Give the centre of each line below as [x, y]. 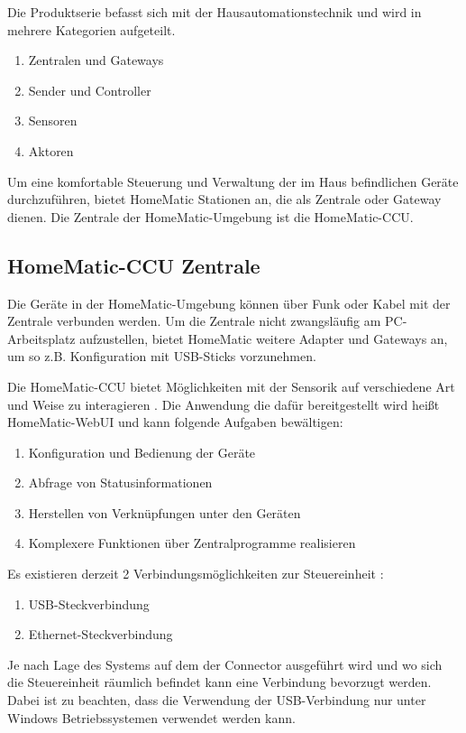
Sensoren [53, 121]
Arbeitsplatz [41, 338]
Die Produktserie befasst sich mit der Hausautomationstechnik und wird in [215, 12]
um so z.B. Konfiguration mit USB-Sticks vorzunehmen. [162, 356]
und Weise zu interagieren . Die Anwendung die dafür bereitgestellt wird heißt [224, 404]
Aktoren [51, 150]
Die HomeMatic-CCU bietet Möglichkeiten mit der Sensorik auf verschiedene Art [231, 386]
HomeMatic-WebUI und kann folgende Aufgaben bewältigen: [175, 422]
